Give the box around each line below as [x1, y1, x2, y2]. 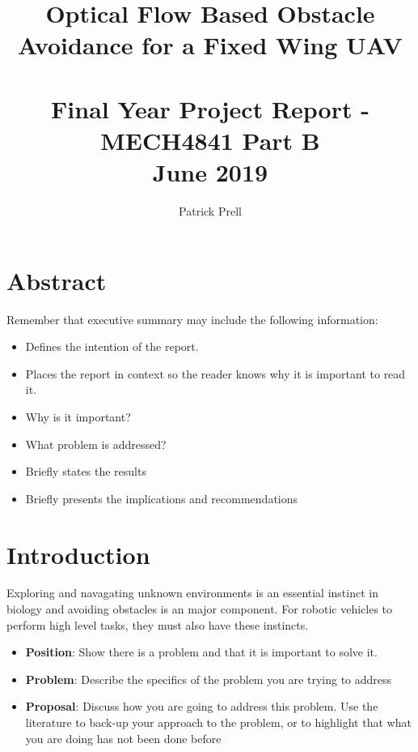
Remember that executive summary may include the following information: [6, 310, 378, 327]
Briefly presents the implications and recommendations [25, 489, 298, 506]
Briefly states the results [25, 463, 146, 480]
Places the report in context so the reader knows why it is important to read [25, 365, 406, 382]
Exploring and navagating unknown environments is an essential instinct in [6, 584, 378, 601]
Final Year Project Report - [51, 92, 369, 125]
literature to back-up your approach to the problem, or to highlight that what [25, 714, 412, 731]
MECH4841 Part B [100, 123, 320, 156]
